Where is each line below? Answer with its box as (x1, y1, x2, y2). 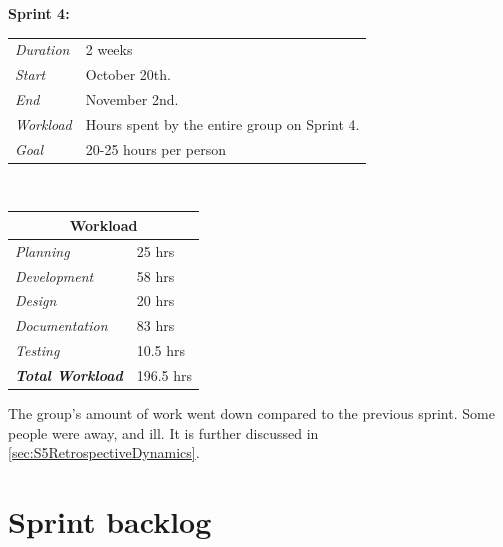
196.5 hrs (136, 364, 193, 385)
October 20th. (85, 64, 171, 85)
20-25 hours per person (85, 138, 227, 159)
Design (15, 290, 57, 311)
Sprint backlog (8, 501, 212, 542)
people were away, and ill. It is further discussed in (8, 422, 319, 443)
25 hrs (136, 240, 175, 261)
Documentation (15, 315, 108, 336)
